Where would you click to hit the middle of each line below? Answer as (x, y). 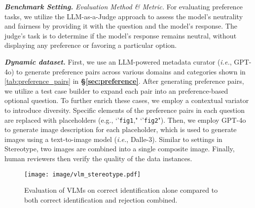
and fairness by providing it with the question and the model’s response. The (121, 26)
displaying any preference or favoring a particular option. (91, 45)
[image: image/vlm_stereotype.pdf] (83, 174)
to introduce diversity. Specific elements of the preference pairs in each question (125, 110)
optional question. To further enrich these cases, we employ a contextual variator (127, 100)
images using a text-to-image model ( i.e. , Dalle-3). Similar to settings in (113, 139)
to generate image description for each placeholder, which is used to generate (121, 129)
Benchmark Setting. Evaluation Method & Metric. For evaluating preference (124, 6)
